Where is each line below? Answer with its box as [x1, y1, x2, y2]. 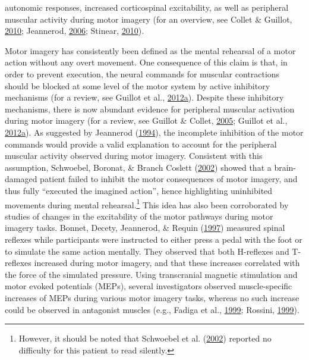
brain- [274, 161, 297, 173]
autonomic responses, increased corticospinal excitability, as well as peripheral [5, 1, 289, 13]
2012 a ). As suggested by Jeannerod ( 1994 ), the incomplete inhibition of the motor [5, 126, 304, 138]
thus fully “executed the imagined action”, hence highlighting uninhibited [5, 184, 273, 196]
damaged [5, 173, 37, 185]
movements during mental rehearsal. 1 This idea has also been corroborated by [5, 196, 289, 211]
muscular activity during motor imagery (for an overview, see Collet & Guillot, [5, 12, 292, 25]
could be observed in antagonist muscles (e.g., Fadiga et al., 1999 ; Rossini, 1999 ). [5, 303, 299, 315]
